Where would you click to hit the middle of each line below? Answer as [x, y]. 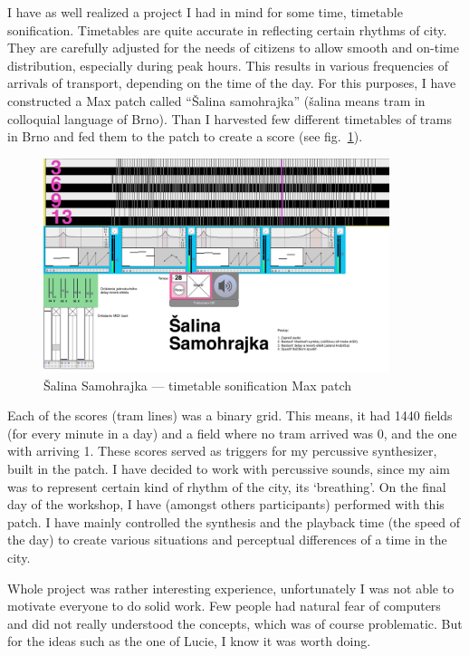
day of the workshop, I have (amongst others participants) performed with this [226, 504]
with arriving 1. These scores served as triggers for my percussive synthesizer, [222, 451]
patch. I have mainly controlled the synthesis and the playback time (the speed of [234, 521]
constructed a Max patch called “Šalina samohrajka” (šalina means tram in [216, 100]
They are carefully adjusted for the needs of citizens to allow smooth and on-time [233, 48]
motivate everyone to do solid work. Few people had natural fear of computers [224, 606]
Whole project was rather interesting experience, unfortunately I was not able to [231, 588]
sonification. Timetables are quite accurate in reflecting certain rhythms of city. [227, 29]
